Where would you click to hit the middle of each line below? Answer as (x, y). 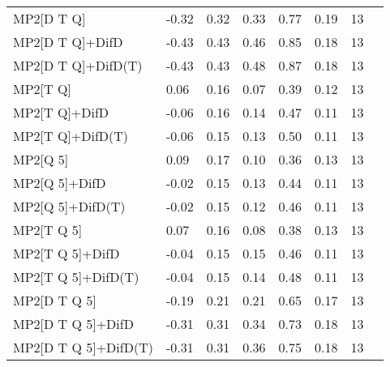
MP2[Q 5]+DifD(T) (69, 206)
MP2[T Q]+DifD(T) (71, 136)
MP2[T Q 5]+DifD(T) (76, 277)
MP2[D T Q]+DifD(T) (78, 65)
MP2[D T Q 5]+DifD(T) (83, 347)
